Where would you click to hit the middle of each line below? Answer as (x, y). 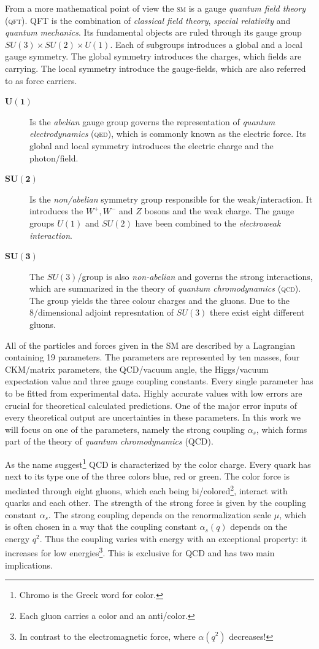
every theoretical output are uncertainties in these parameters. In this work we (153, 417)
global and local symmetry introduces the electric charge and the (152, 145)
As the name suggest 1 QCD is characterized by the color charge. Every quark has (158, 463)
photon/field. (54, 157)
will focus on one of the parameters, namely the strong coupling (125, 429)
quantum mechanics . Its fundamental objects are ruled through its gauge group (153, 32)
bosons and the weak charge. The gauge (219, 211)
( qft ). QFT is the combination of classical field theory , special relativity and (148, 20)
